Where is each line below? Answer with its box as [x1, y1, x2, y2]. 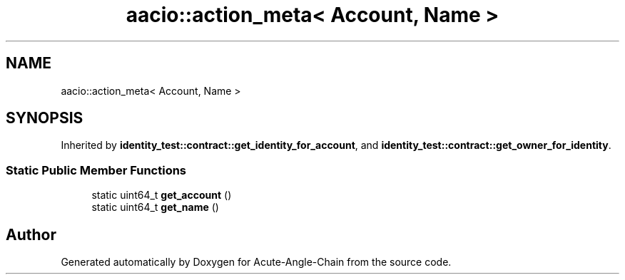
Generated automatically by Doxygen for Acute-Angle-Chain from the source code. [61, 256, 452, 269]
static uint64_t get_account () [91, 189, 232, 202]
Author [6, 225, 56, 244]
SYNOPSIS [6, 109, 83, 128]
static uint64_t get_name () [91, 201, 219, 214]
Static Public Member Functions [6, 162, 187, 177]
